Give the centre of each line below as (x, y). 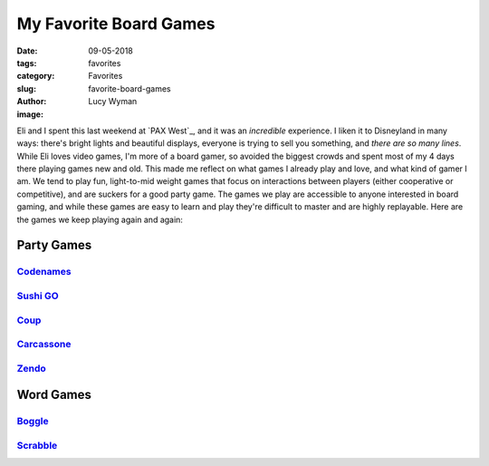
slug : (26, 88)
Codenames (44, 272)
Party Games (54, 245)
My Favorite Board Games (116, 24)
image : (30, 114)
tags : (27, 63)
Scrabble (37, 445)
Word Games (54, 395)
